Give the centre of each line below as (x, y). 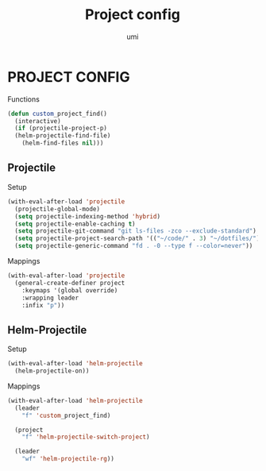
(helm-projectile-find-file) (63, 136)
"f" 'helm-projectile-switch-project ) (86, 437)
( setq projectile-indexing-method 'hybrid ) (87, 216)
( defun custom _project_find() (58, 114)
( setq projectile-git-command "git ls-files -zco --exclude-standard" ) (136, 231)
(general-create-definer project (70, 283)
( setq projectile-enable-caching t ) (75, 224)
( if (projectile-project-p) (61, 129)
